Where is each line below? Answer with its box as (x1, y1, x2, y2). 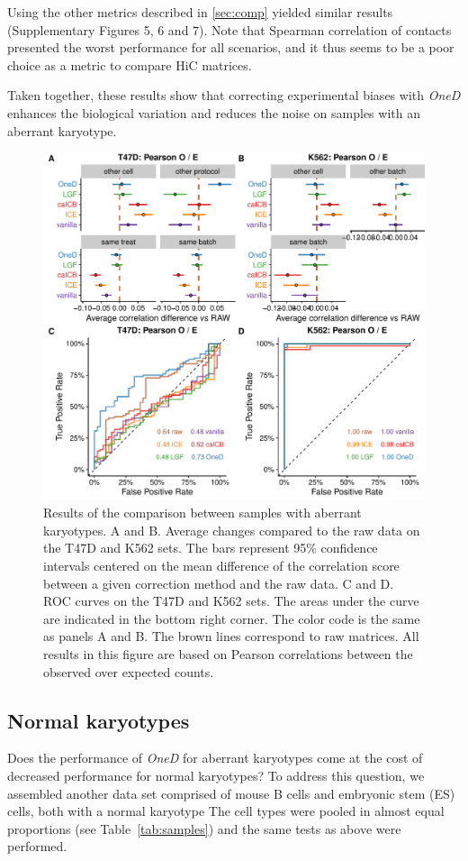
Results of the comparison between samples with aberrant (43, 503, 362, 522)
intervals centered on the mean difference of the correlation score (43, 556, 400, 575)
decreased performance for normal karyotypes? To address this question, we (7, 765, 425, 784)
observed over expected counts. (43, 662, 214, 681)
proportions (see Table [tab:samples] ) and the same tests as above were (7, 819, 401, 838)
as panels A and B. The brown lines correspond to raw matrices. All (43, 627, 419, 646)
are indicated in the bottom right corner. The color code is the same (43, 609, 420, 627)
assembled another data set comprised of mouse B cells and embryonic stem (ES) (7, 783, 455, 802)
